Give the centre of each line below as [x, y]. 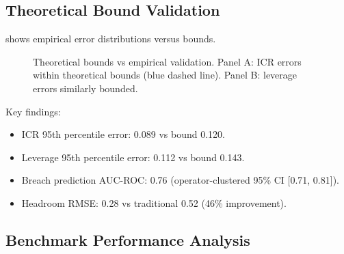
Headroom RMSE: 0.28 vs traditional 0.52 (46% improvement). [154, 202]
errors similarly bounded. [85, 88]
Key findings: [33, 111]
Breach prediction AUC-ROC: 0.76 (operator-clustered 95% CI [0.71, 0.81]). [180, 180]
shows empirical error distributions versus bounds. [111, 39]
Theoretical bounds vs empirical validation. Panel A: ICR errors [167, 61]
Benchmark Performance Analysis [128, 239]
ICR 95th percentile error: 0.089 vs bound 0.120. [123, 134]
